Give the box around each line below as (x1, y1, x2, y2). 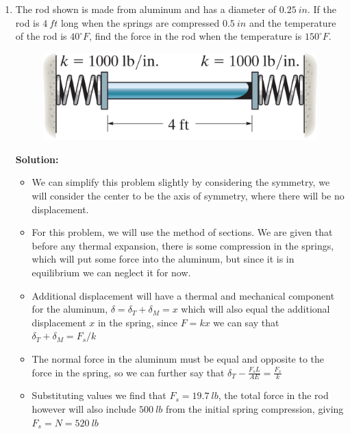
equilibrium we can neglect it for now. (32, 265, 191, 279)
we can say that (213, 315, 279, 329)
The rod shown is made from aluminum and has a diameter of (15, 2, 277, 16)
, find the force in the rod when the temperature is (89, 29, 302, 43)
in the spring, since (97, 315, 178, 329)
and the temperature (249, 15, 336, 29)
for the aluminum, (32, 302, 108, 316)
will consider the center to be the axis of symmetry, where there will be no (32, 188, 345, 202)
